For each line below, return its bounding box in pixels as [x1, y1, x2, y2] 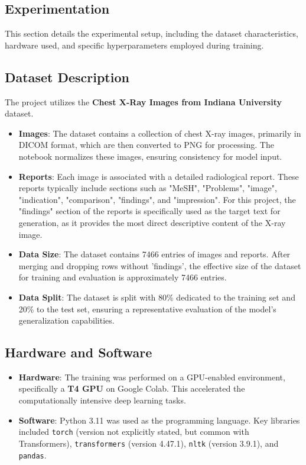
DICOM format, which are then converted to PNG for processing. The [18, 138, 274, 151]
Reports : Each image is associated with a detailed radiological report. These [18, 170, 299, 182]
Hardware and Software [5, 343, 152, 361]
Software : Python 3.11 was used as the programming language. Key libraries [18, 414, 300, 426]
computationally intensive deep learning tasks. [18, 394, 186, 406]
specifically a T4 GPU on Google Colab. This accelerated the [18, 382, 245, 395]
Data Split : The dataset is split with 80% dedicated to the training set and [18, 290, 295, 303]
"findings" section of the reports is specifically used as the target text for [18, 205, 281, 217]
